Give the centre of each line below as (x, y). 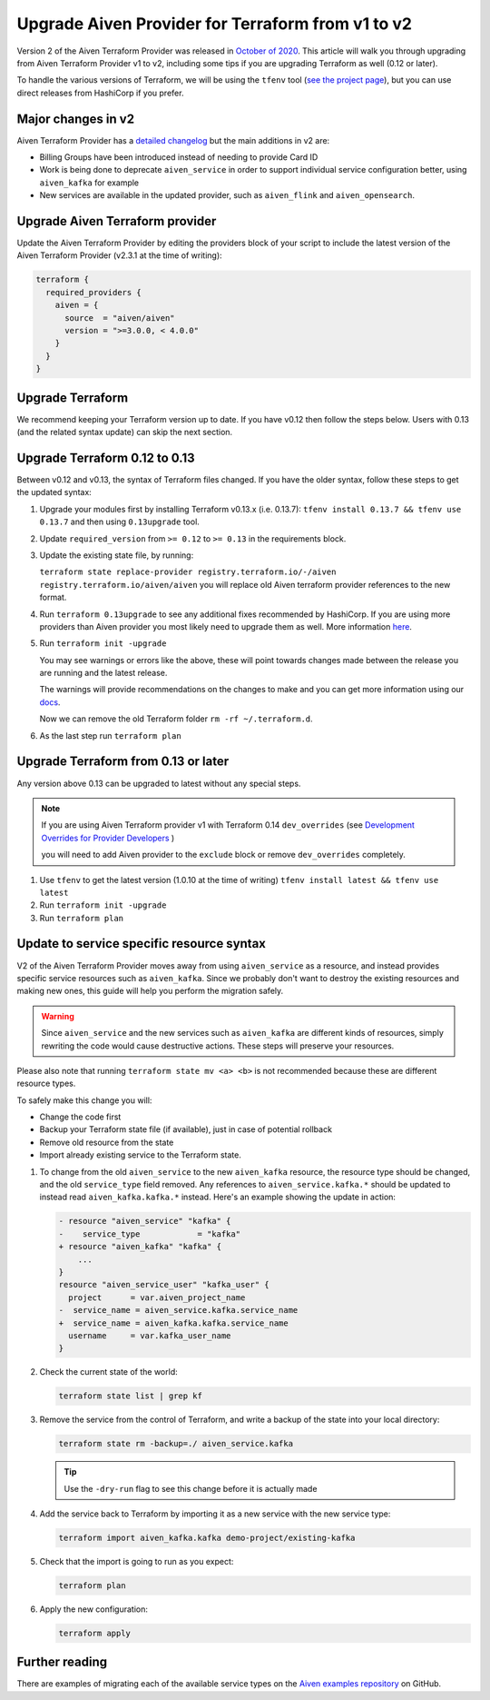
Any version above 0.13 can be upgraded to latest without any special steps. (159, 783)
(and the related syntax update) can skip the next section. (125, 432)
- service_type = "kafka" (149, 1234)
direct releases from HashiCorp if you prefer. (100, 93)
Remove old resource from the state (107, 1142)
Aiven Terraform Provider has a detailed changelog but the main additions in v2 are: (173, 140)
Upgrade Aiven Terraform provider (117, 221)
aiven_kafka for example (89, 183)
